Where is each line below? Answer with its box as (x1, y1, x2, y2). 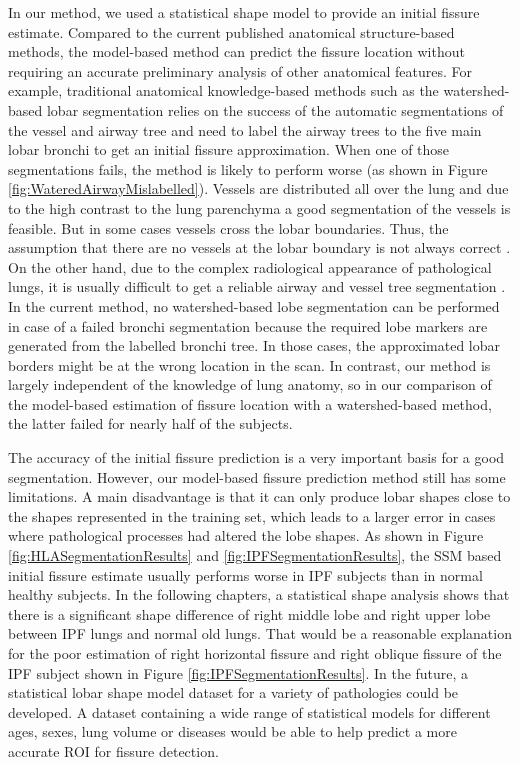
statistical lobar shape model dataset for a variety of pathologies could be (8, 682, 459, 703)
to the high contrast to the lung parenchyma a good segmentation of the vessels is (8, 197, 511, 218)
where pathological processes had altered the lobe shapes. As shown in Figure (8, 525, 484, 546)
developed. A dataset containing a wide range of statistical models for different (8, 701, 491, 722)
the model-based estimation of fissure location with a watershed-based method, (8, 393, 492, 414)
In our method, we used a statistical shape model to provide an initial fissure (8, 2, 480, 22)
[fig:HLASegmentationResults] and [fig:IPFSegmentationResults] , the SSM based (8, 545, 502, 566)
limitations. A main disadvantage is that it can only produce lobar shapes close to (8, 486, 511, 507)
